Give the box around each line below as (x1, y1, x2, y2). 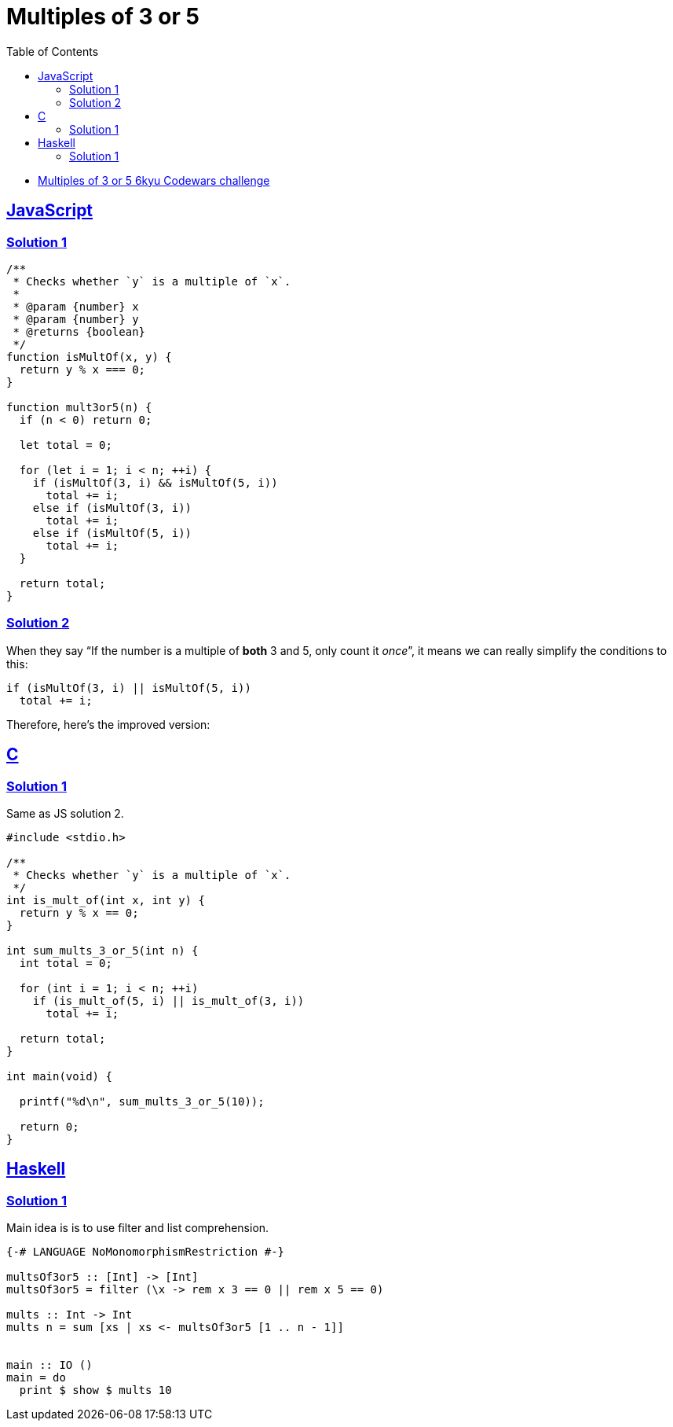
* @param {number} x (13, 300, 139, 313)
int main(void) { (6, 1069, 112, 1083)
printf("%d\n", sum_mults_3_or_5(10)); (19, 1094, 265, 1108)
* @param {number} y (13, 312, 139, 325)
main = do (6, 1371, 66, 1385)
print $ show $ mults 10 (19, 1384, 172, 1397)
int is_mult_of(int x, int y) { (6, 893, 205, 907)
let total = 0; (19, 438, 112, 451)
